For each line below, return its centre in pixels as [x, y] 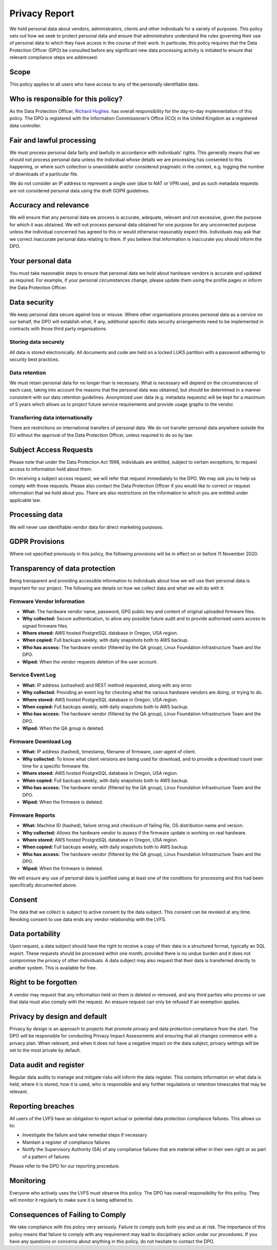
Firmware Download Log [41, 741]
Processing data [36, 515]
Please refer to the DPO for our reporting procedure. [65, 1166]
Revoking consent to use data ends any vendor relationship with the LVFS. [88, 919]
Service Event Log [33, 675]
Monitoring [28, 1180]
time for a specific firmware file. [56, 766]
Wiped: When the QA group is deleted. [63, 728]
